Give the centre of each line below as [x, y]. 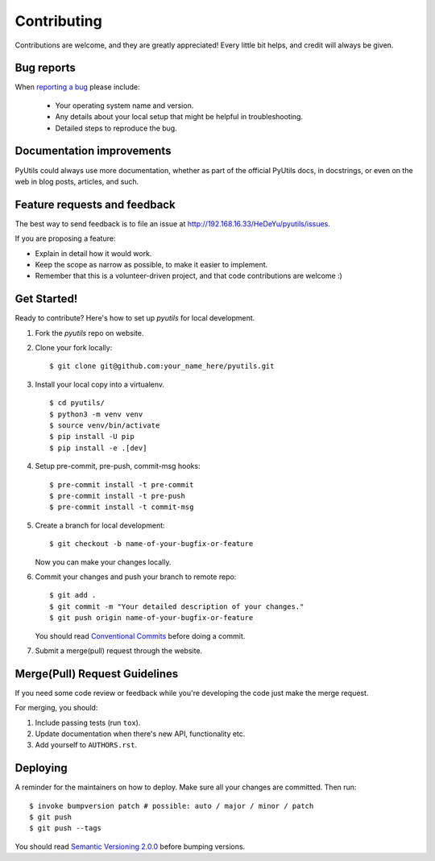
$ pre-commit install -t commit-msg [122, 507]
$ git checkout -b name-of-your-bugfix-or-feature [151, 544]
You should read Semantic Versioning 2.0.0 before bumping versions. [130, 847]
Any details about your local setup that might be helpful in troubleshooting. [179, 117]
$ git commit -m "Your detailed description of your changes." [177, 606]
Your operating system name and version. [124, 106]
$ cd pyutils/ [77, 403]
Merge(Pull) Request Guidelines [97, 674]
